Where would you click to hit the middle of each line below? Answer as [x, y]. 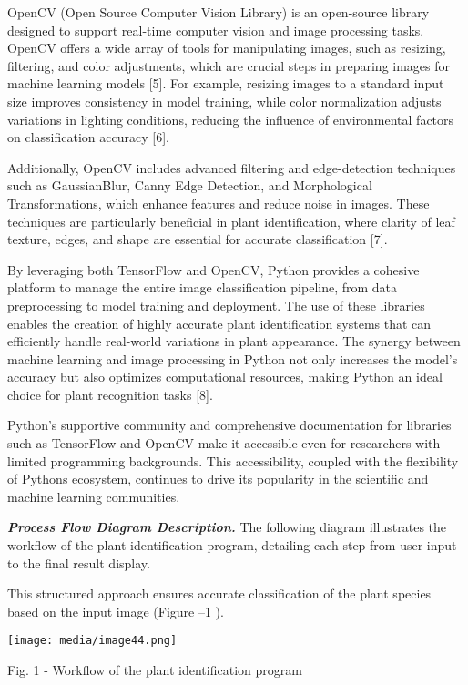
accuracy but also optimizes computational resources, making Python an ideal [225, 377]
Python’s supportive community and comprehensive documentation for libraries [229, 425]
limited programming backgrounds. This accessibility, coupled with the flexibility [233, 460]
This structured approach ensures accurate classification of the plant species [219, 593]
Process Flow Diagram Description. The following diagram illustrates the [227, 527]
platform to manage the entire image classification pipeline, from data [203, 287]
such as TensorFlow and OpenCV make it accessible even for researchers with [224, 443]
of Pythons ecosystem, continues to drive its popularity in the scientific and [218, 479]
